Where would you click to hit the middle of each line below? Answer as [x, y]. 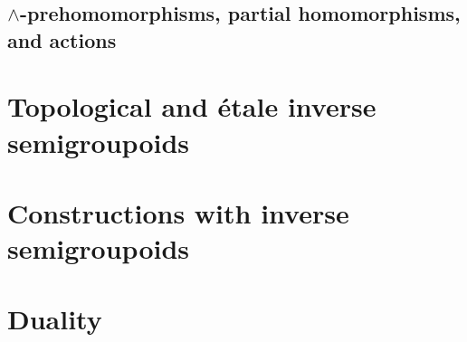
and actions [62, 39]
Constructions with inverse [178, 212]
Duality [55, 319]
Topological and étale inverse [192, 106]
